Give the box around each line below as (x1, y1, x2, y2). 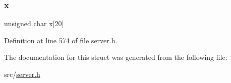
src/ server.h (4, 69, 40, 79)
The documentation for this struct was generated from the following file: (4, 52, 227, 62)
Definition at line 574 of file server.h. (4, 35, 118, 45)
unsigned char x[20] (4, 18, 64, 29)
